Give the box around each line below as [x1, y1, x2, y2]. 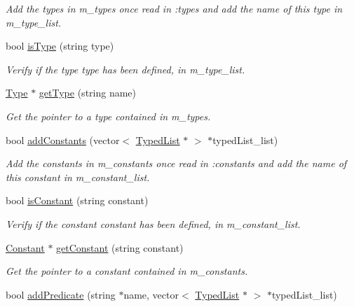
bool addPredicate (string [6, 287, 116, 301]
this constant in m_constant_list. [6, 169, 150, 184]
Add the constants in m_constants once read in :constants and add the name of [6, 156, 347, 171]
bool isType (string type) [6, 38, 114, 53]
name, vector [123, 287, 179, 301]
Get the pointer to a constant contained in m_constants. [6, 264, 248, 278]
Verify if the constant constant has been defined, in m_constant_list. [6, 216, 301, 231]
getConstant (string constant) [56, 240, 184, 255]
